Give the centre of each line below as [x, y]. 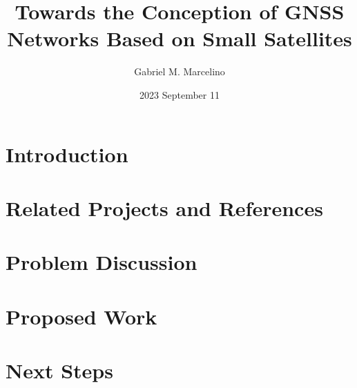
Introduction [67, 154]
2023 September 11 [180, 94]
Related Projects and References [164, 207]
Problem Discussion [102, 262]
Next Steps [59, 370]
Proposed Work [81, 316]
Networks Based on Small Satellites [180, 38]
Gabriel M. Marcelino [180, 71]
